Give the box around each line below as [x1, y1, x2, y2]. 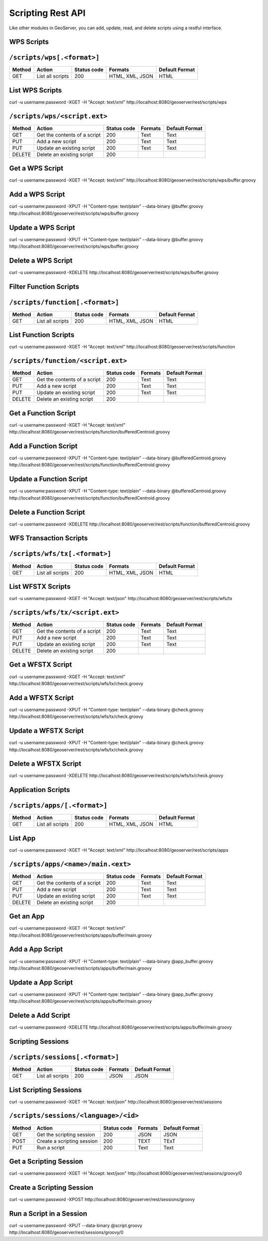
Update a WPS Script [9, 223, 75, 232]
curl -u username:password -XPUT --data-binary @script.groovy [9, 1222, 142, 1228]
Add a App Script [9, 945, 63, 954]
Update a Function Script [9, 475, 88, 483]
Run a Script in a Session [9, 1209, 87, 1218]
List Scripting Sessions [9, 1085, 82, 1094]
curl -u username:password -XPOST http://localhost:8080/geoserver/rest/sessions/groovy [9, 1196, 195, 1202]
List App [9, 834, 36, 842]
